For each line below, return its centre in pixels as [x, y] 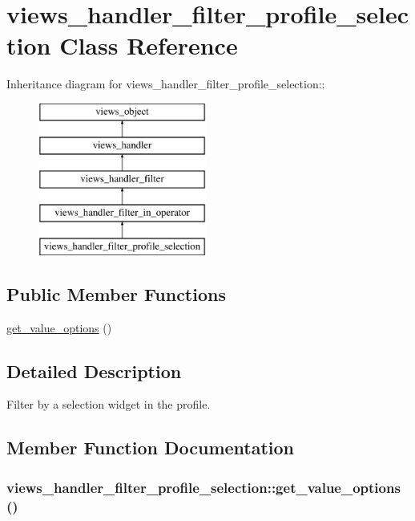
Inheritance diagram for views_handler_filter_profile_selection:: [166, 84]
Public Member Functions [116, 293]
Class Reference [149, 45]
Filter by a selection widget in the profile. [109, 404]
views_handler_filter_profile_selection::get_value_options [203, 487]
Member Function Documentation [151, 448]
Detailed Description [94, 370]
